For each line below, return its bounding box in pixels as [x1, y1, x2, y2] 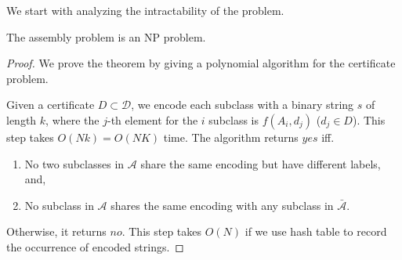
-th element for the [107, 111, 198, 128]
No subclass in [24, 197, 94, 213]
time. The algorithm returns [163, 128, 299, 145]
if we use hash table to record [244, 223, 387, 240]
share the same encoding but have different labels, [140, 155, 381, 172]
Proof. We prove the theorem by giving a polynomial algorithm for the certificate [6, 55, 396, 71]
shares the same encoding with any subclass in [110, 197, 334, 213]
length [6, 111, 37, 128]
